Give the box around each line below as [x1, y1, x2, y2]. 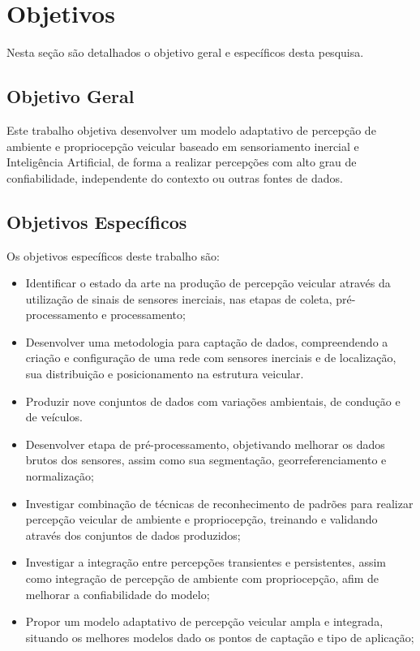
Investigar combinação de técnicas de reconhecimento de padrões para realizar [25, 494, 414, 511]
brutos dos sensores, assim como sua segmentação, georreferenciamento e [25, 451, 387, 468]
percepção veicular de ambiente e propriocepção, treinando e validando [25, 511, 378, 528]
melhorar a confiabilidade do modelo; [25, 585, 210, 602]
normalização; [25, 468, 94, 485]
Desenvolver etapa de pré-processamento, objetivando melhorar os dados [25, 435, 385, 452]
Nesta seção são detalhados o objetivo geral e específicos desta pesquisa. [6, 44, 364, 61]
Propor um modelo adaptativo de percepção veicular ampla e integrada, [25, 613, 384, 630]
